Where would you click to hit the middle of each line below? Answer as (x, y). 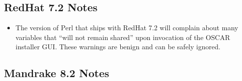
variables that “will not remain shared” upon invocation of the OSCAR (123, 37)
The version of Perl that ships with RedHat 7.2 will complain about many (127, 28)
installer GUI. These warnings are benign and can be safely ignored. (118, 47)
